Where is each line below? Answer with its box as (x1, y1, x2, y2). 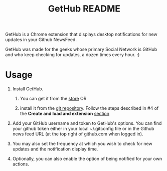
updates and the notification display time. (12, 146, 98, 152)
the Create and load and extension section (20, 111, 109, 117)
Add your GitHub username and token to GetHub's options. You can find (12, 120, 162, 126)
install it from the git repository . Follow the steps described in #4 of (20, 105, 159, 111)
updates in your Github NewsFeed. (5, 37, 77, 43)
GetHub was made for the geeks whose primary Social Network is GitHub (5, 46, 157, 53)
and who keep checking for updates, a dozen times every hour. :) (5, 52, 140, 58)
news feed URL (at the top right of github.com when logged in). (12, 131, 143, 137)
